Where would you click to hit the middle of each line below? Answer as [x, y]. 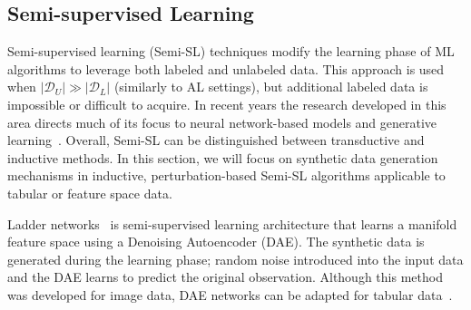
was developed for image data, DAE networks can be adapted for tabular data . [230, 294]
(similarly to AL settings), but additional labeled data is [271, 87]
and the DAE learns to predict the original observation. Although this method [225, 277]
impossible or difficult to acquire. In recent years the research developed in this [227, 104]
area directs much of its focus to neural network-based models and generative [222, 122]
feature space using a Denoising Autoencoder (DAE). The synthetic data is [216, 242]
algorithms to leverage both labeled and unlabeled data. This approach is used [226, 68]
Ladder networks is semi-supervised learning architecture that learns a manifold [232, 223]
